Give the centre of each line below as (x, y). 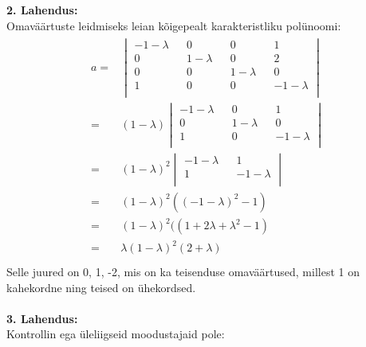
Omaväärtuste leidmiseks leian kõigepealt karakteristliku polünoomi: (174, 25)
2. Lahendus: (42, 10)
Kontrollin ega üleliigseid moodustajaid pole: (116, 334)
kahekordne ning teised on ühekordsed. (101, 287)
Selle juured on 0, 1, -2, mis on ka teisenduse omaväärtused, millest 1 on (183, 272)
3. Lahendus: (42, 318)
